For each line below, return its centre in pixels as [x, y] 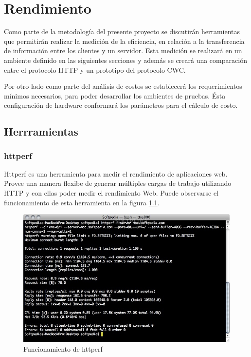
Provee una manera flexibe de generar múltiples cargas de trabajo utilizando [118, 183]
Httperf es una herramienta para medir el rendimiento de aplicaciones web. [116, 173]
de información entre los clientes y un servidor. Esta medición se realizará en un [123, 50]
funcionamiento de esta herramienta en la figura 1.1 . [82, 202]
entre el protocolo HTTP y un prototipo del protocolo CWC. [95, 69]
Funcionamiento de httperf [63, 348]
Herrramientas [41, 131]
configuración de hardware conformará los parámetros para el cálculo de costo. [121, 105]
